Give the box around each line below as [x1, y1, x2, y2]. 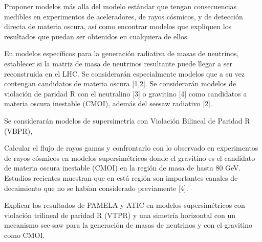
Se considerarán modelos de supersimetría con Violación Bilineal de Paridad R [4, 115, 250, 126]
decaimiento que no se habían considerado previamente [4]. [4, 182, 188, 193]
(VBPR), [4, 125, 33, 136]
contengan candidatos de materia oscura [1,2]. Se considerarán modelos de [4, 78, 236, 89]
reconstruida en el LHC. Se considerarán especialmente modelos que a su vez [4, 68, 245, 79]
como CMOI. [4, 229, 45, 240]
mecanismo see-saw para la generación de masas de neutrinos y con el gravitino [4, 220, 253, 230]
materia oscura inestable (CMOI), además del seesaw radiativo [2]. [4, 98, 212, 109]
